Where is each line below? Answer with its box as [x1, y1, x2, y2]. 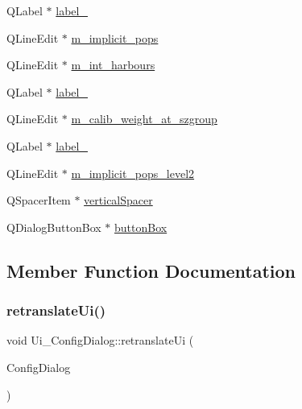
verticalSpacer [84, 192, 153, 209]
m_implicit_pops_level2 [71, 164, 195, 181]
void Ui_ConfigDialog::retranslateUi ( [6, 332, 194, 349]
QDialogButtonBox [6, 218, 101, 235]
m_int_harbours [71, 56, 155, 73]
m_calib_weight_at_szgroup [71, 110, 217, 127]
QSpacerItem [6, 192, 71, 209]
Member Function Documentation [6, 258, 296, 283]
